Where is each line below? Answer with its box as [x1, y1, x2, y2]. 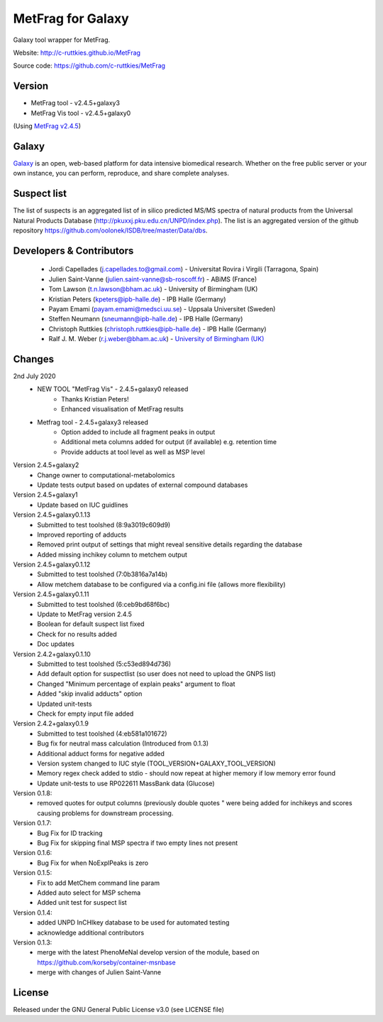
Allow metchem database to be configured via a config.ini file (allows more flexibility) [37, 580, 287, 588]
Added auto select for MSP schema [37, 888, 141, 897]
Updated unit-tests [37, 699, 92, 708]
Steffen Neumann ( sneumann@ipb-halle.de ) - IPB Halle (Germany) [48, 315, 243, 323]
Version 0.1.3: [13, 938, 52, 947]
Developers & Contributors [13, 244, 134, 257]
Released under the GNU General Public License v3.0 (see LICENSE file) [13, 1006, 225, 1013]
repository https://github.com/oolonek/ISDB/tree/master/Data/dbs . [13, 226, 208, 235]
